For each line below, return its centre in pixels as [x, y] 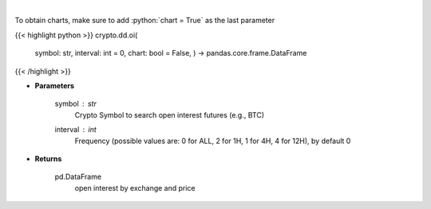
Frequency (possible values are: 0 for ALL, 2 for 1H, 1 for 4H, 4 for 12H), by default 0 [213, 141]
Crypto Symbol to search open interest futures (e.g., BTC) [170, 114]
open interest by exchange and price [135, 188]
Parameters [55, 85]
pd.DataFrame [78, 177]
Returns [48, 158]
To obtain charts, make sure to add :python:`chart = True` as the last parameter [145, 21]
